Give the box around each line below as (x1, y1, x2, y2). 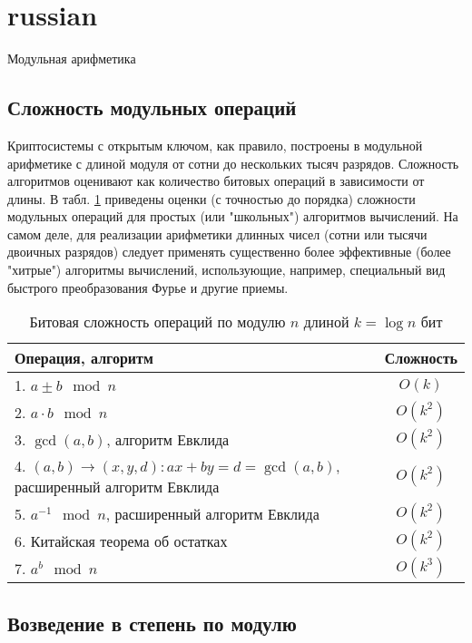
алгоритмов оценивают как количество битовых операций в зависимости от (7, 171, 425, 190)
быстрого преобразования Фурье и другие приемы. (7, 278, 289, 297)
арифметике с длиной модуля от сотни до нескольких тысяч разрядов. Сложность (7, 153, 459, 172)
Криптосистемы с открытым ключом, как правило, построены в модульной (7, 135, 423, 154)
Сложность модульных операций (7, 93, 297, 122)
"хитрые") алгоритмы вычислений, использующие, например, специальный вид (7, 260, 446, 279)
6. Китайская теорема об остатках (15, 530, 228, 551)
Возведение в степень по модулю (7, 609, 297, 637)
